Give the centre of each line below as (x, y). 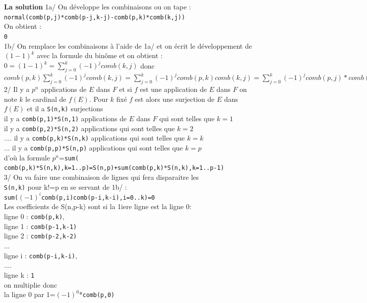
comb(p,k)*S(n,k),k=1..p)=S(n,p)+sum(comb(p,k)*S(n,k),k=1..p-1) (114, 168)
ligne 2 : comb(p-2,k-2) (40, 236)
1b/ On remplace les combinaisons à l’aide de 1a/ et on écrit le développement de (128, 45)
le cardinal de (46, 99)
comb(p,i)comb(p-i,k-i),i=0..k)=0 (98, 197)
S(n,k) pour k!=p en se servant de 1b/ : (65, 187)
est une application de (173, 89)
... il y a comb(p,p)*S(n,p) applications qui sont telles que (93, 148)
